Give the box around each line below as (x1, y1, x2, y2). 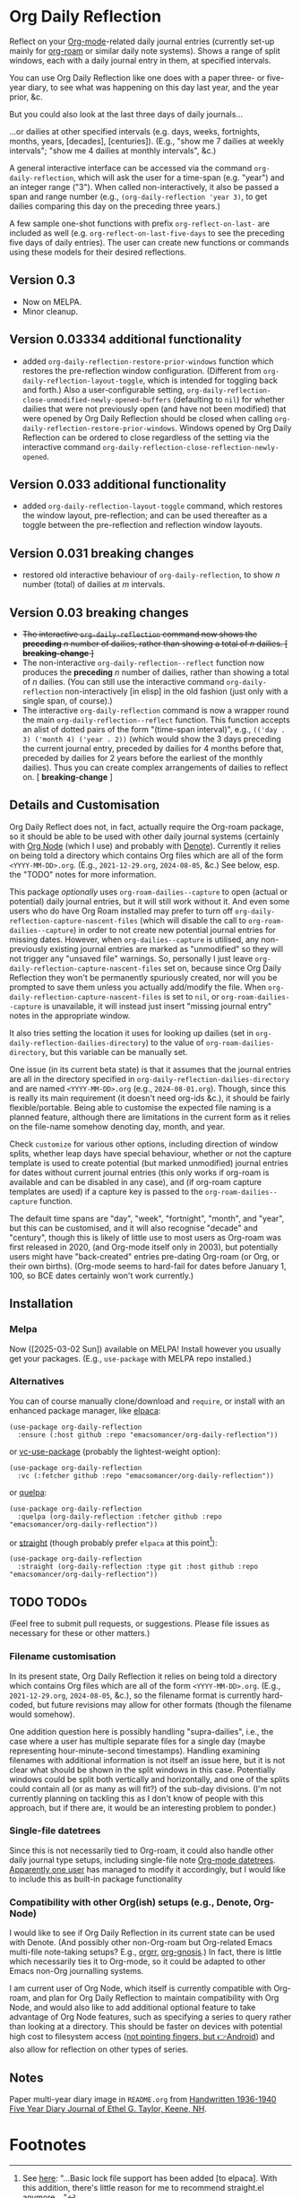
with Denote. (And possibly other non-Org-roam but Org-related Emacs (9, 1937, 273, 1948)
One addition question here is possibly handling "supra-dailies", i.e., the (9, 1726, 274, 1736)
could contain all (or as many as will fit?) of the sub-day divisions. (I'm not (9, 1783, 282, 1794)
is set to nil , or (163, 991, 219, 1001)
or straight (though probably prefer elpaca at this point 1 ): (9, 1536, 218, 1548)
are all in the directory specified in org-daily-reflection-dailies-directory (9, 1073, 289, 1084)
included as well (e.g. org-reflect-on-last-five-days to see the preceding (9, 227, 285, 238)
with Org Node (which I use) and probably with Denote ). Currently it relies (9, 840, 281, 851)
